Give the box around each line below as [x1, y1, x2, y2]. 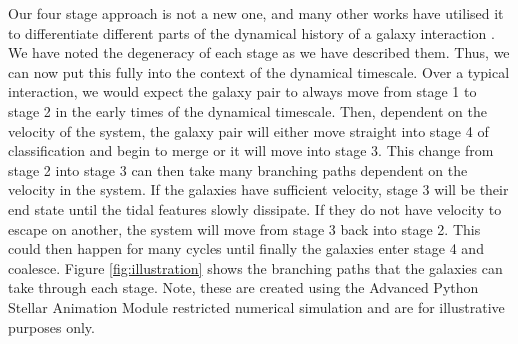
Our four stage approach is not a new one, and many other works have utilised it [8, 3, 504, 23]
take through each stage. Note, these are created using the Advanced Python [8, 277, 479, 298]
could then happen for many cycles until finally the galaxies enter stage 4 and [8, 238, 484, 259]
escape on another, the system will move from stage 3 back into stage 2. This [8, 218, 481, 239]
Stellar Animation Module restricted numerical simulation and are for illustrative [8, 296, 505, 317]
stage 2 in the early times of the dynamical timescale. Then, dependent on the [8, 100, 487, 121]
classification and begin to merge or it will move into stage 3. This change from [8, 140, 494, 161]
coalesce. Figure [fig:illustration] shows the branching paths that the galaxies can [8, 257, 503, 278]
